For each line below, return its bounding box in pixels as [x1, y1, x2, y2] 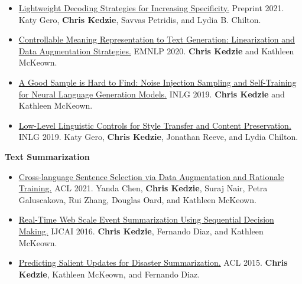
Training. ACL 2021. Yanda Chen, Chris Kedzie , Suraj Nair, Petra [18, 182, 268, 194]
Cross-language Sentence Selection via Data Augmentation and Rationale [18, 170, 284, 182]
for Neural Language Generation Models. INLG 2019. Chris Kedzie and [18, 87, 285, 100]
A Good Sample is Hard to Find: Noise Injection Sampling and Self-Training [18, 76, 297, 88]
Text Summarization [5, 150, 90, 162]
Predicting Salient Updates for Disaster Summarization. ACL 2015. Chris [18, 256, 288, 269]
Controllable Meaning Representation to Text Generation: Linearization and [18, 33, 295, 45]
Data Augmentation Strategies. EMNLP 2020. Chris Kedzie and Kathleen [18, 44, 294, 57]
